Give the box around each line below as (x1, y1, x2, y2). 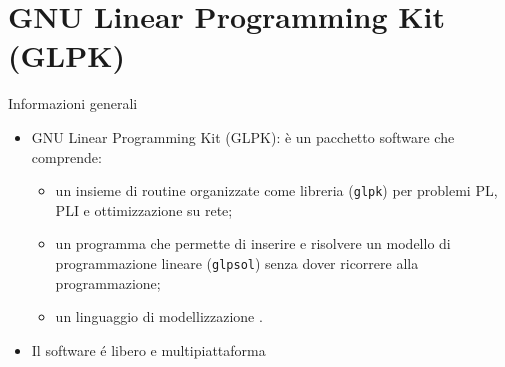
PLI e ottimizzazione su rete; (55, 199, 233, 220)
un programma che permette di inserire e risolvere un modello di (55, 233, 451, 254)
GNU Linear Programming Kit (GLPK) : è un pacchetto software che (31, 126, 455, 147)
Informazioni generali (8, 93, 138, 114)
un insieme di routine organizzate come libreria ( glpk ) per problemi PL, (55, 180, 498, 201)
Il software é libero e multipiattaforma (31, 339, 266, 360)
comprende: (31, 146, 102, 167)
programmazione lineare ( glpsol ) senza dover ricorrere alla (55, 252, 419, 273)
